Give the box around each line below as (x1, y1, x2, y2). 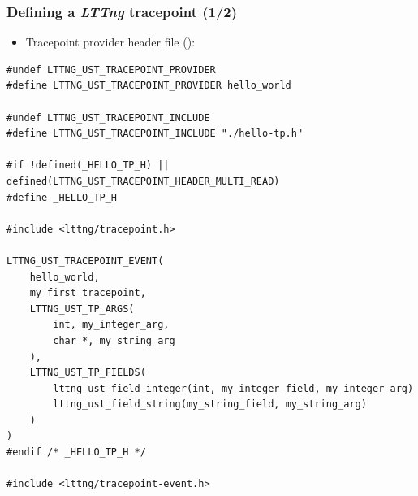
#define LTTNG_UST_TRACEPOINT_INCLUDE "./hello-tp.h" (6, 128, 304, 140)
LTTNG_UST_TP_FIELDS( (29, 367, 146, 379)
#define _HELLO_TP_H (6, 191, 118, 203)
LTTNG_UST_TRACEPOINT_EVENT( (6, 255, 164, 267)
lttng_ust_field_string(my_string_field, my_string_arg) (53, 398, 367, 411)
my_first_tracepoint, (29, 287, 146, 299)
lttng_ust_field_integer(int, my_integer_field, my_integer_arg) (53, 382, 414, 394)
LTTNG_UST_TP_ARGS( (29, 302, 135, 315)
